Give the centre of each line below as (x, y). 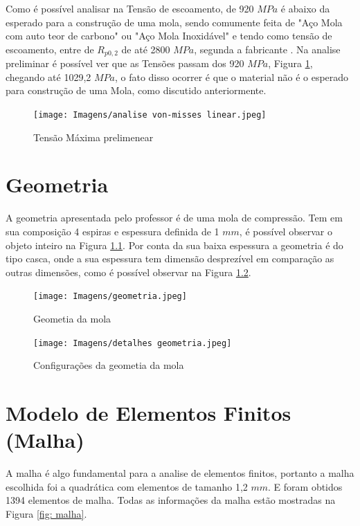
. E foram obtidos (305, 486)
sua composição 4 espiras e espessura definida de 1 (112, 231)
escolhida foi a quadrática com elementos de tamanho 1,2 (127, 486)
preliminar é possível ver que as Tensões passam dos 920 (125, 63)
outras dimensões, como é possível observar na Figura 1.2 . (128, 272)
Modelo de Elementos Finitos (148, 413)
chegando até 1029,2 (48, 76)
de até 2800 (146, 49)
